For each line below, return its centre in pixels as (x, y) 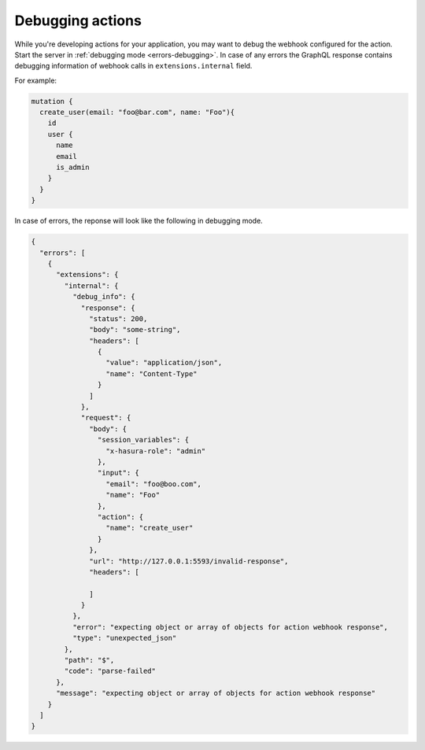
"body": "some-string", (135, 330)
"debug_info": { (103, 297)
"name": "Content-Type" (152, 373)
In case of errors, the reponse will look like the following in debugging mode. (139, 221)
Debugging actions (78, 20)
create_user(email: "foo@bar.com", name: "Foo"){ (137, 113)
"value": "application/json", (164, 363)
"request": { (106, 418)
